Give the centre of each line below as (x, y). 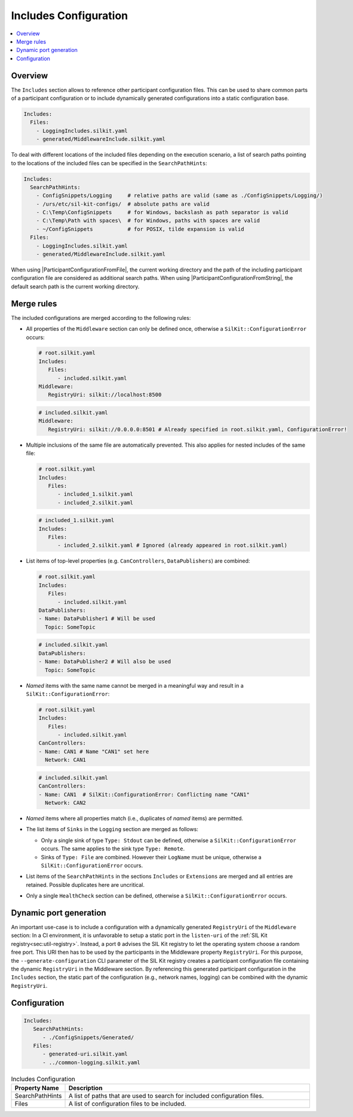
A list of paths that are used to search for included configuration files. (166, 1096)
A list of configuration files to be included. (127, 1104)
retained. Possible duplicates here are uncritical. (85, 884)
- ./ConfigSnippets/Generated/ (88, 1037)
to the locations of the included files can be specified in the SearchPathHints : (109, 163)
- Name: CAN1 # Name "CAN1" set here (94, 751)
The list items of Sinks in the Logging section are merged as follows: (112, 829)
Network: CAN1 (66, 760)
